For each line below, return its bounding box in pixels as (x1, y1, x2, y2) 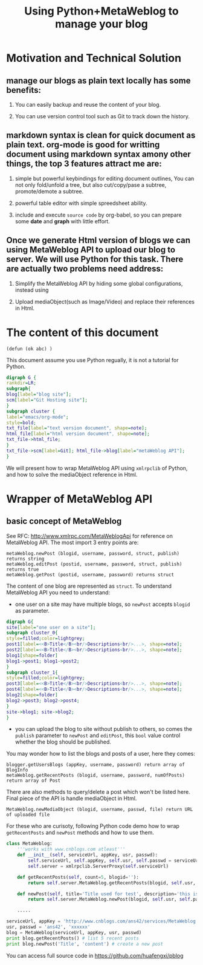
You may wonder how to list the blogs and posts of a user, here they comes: (6, 750, 195, 758)
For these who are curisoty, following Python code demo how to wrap (6, 822, 180, 830)
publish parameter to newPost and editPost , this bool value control (14, 732, 181, 739)
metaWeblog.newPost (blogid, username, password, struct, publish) (6, 550, 180, 556)
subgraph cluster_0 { (6, 630, 59, 636)
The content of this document (6, 326, 159, 339)
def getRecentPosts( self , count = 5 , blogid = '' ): (17, 874, 139, 880)
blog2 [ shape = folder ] (6, 692, 59, 698)
